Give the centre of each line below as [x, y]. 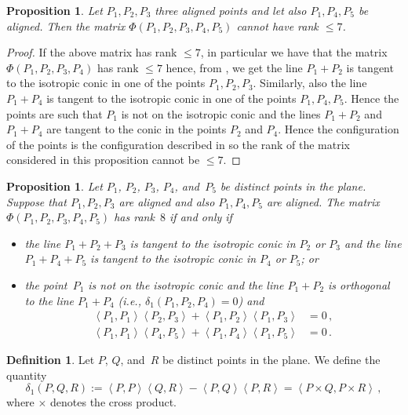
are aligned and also [167, 201]
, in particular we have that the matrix [294, 52]
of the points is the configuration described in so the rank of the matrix [178, 144]
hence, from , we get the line [234, 67]
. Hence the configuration [339, 129]
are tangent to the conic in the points [137, 129]
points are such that [55, 113]
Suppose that [36, 201]
